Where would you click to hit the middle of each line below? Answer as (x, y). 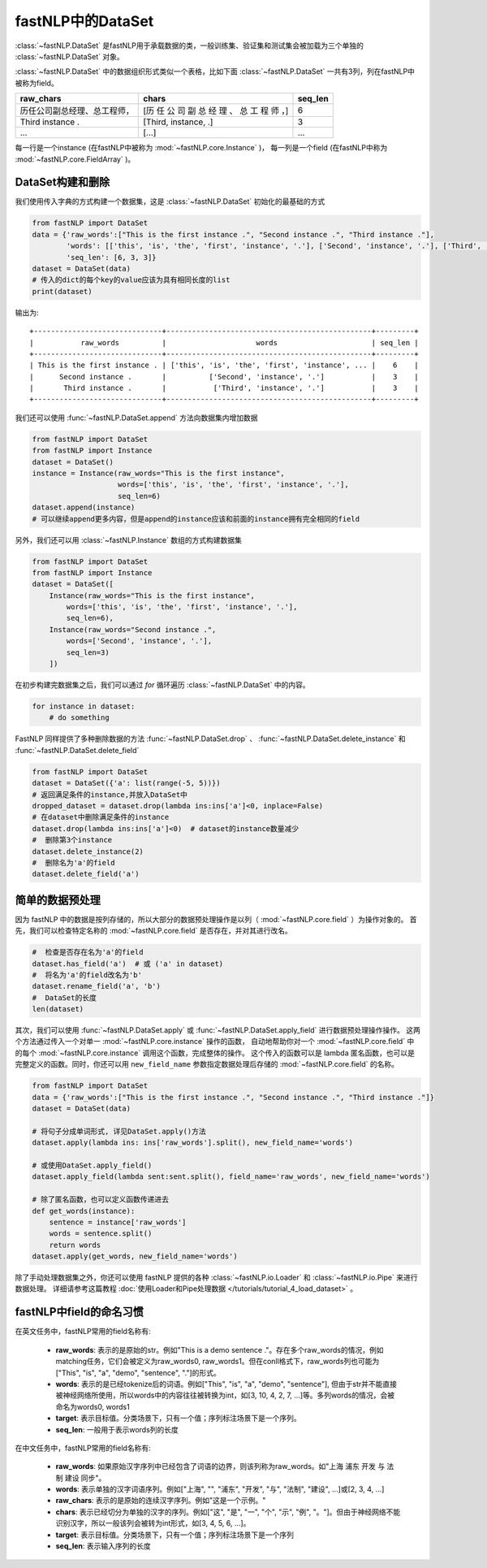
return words (75, 1245)
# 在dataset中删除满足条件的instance (101, 817)
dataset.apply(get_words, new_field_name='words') (135, 1256)
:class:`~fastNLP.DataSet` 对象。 (70, 56)
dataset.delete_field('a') (86, 874)
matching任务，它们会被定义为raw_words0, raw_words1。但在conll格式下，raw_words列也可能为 (218, 1362)
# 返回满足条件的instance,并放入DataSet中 (110, 795)
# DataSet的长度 (64, 998)
